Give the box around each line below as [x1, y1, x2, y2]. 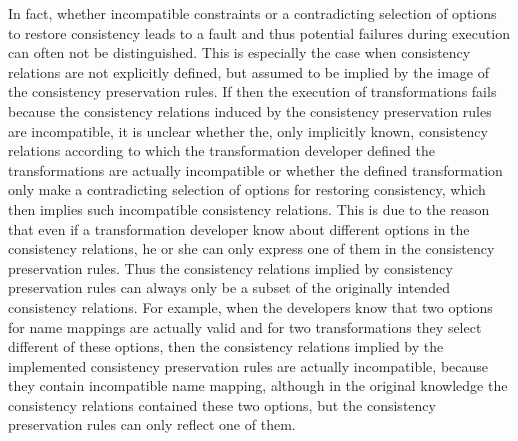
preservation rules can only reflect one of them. [8, 414, 296, 435]
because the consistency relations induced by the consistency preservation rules [8, 100, 492, 121]
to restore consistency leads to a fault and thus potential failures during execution [8, 22, 510, 43]
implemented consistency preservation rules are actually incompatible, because [8, 355, 489, 376]
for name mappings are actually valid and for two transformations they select [8, 316, 482, 337]
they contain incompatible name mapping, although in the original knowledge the [8, 375, 508, 396]
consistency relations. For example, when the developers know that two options [8, 296, 493, 317]
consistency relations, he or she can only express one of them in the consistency [8, 238, 495, 259]
